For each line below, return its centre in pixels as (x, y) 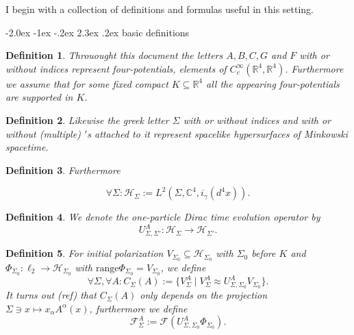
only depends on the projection (204, 295)
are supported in (39, 97)
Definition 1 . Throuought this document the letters (114, 55)
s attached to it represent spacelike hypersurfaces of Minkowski (218, 133)
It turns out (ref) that (51, 295)
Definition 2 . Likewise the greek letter (87, 120)
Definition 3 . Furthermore (63, 170)
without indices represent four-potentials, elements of (116, 68)
